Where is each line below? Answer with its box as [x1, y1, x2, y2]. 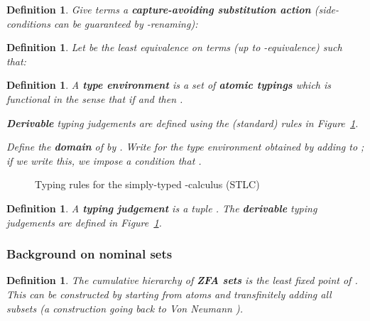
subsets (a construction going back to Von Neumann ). [6, 300, 243, 315]
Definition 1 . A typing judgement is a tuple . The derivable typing [6, 200, 317, 215]
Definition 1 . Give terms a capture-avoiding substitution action [6, 2, 311, 16]
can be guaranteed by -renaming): [53, 16, 198, 31]
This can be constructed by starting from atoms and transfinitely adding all [6, 286, 332, 301]
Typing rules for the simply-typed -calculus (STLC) [35, 177, 260, 192]
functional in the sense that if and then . [6, 91, 183, 106]
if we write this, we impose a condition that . [6, 153, 202, 168]
